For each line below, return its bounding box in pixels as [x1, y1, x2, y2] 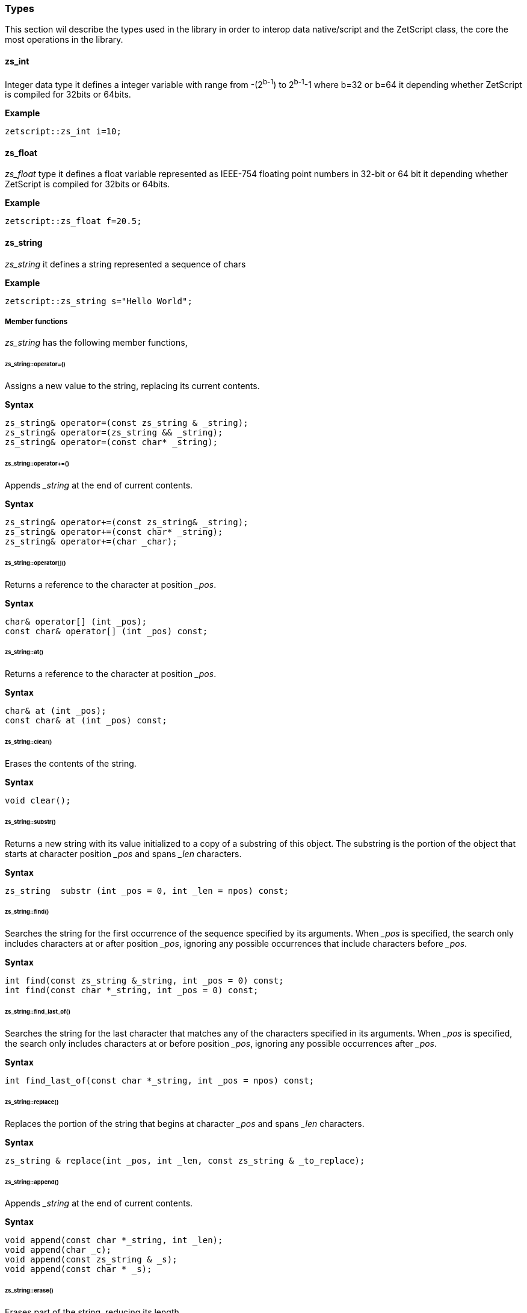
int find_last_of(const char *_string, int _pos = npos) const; [5, 1075, 315, 1085]
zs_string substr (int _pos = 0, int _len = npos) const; [5, 885, 289, 896]
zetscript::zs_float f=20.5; [5, 216, 142, 226]
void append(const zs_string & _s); [5, 1255, 177, 1265]
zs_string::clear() [5, 738, 52, 746]
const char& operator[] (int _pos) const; [5, 626, 208, 636]
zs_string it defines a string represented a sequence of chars [5, 258, 246, 269]
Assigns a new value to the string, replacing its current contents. [5, 381, 260, 391]
